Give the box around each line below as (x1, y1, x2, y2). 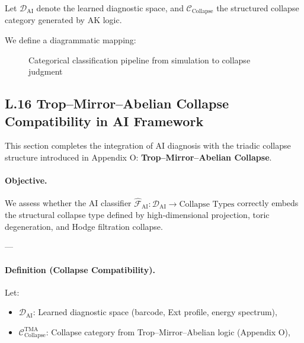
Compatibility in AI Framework (5, 111, 204, 130)
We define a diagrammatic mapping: (5, 34, 136, 46)
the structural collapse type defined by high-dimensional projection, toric (5, 209, 270, 221)
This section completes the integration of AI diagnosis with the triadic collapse (5, 139, 291, 152)
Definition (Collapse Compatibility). (5, 263, 155, 275)
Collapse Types (179, 200, 235, 209)
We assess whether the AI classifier (5, 197, 132, 209)
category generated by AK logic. (5, 14, 122, 26)
